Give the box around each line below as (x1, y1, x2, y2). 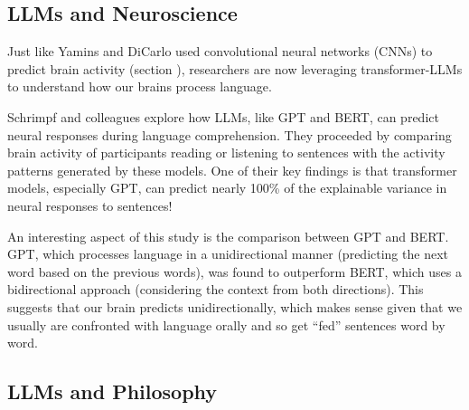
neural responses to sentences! (7, 195, 173, 215)
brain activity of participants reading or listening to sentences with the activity (7, 143, 446, 162)
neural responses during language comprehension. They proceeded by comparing (7, 125, 452, 144)
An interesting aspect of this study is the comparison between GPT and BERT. (7, 226, 449, 245)
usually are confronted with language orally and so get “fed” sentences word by (7, 315, 446, 334)
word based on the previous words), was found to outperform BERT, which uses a (7, 262, 462, 281)
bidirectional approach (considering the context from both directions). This (7, 280, 424, 299)
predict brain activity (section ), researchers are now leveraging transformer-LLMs (7, 59, 463, 78)
